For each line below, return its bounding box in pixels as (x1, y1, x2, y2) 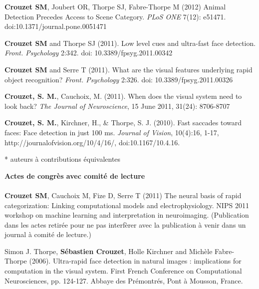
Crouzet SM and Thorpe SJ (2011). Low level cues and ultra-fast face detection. (4, 37, 256, 48)
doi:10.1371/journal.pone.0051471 (4, 21, 107, 31)
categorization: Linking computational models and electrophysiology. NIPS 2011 (4, 200, 249, 210)
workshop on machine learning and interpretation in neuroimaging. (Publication (4, 210, 249, 220)
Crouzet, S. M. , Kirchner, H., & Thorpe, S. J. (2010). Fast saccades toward (4, 117, 242, 128)
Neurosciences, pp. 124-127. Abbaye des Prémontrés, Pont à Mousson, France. (4, 275, 243, 286)
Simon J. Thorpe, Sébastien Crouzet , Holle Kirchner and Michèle (4, 246, 213, 256)
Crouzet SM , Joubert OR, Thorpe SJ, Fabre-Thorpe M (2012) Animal (4, 1, 226, 11)
